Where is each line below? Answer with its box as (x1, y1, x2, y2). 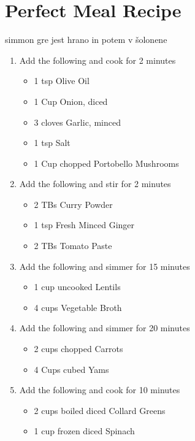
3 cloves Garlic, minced (34, 115, 121, 128)
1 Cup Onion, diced (34, 94, 108, 107)
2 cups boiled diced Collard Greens (34, 404, 166, 416)
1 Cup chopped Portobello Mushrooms (34, 156, 179, 169)
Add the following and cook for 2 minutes (19, 53, 176, 66)
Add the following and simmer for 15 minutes (19, 259, 190, 272)
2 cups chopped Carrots (34, 342, 123, 355)
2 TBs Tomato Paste (34, 239, 112, 252)
